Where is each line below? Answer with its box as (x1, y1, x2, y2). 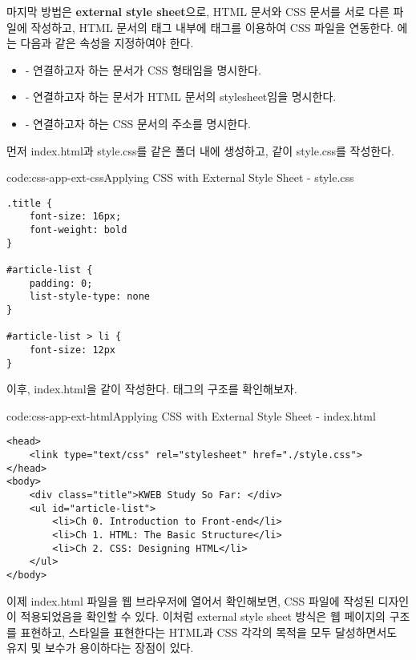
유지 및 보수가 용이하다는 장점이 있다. (6, 639, 194, 656)
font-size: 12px (29, 344, 116, 356)
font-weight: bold (29, 224, 127, 236)
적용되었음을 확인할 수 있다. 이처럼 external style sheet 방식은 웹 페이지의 (20, 608, 386, 625)
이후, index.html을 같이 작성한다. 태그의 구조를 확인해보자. (6, 380, 297, 397)
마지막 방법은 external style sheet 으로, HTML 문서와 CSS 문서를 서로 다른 (6, 3, 390, 19)
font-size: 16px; (29, 211, 122, 223)
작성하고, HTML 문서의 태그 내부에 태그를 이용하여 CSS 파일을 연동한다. (30, 18, 394, 35)
